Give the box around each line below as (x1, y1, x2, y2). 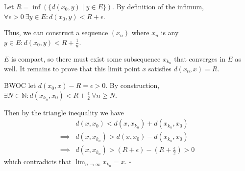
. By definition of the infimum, (112, 1, 204, 11)
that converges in (174, 53, 225, 64)
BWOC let (4, 80, 36, 90)
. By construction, (105, 80, 160, 90)
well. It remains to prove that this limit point (4, 64, 140, 74)
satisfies (148, 64, 171, 74)
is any (161, 27, 179, 38)
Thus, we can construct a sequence (4, 27, 108, 38)
